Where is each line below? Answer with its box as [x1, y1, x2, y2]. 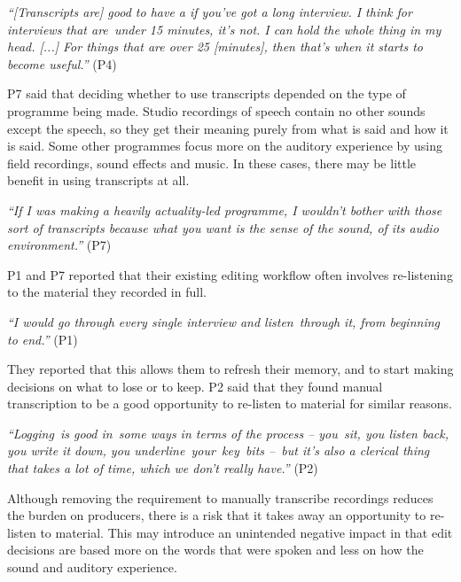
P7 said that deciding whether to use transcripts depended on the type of [7, 84, 406, 103]
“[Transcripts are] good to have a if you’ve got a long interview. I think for [7, 3, 412, 20]
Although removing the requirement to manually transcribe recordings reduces [7, 488, 434, 507]
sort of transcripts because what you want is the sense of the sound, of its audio [7, 218, 439, 237]
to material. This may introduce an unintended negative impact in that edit [40, 523, 453, 541]
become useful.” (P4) [7, 54, 117, 73]
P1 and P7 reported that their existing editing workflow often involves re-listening [7, 265, 453, 283]
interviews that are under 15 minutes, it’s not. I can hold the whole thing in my [7, 19, 441, 38]
